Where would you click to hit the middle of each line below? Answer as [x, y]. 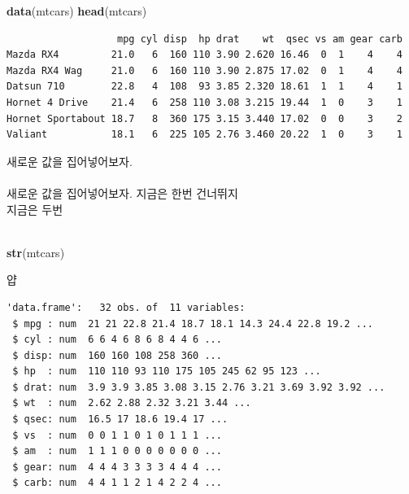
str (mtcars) [36, 252]
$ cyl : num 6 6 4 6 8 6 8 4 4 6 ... [117, 340]
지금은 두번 [35, 209]
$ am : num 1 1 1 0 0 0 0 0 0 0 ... [117, 451]
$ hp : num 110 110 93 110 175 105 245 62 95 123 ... [167, 372]
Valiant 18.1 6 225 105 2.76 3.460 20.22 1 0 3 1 [204, 135]
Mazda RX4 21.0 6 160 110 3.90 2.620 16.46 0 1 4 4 [204, 55]
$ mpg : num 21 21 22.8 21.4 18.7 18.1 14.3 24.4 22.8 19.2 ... [193, 324]
